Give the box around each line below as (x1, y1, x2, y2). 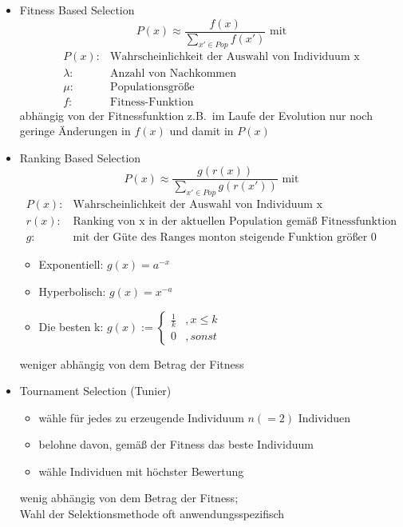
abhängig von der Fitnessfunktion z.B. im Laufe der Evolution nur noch (19, 106, 373, 123)
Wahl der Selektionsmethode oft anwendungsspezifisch (19, 505, 285, 522)
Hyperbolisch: (38, 282, 106, 299)
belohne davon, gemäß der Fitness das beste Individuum (38, 436, 314, 453)
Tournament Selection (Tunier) (19, 382, 172, 399)
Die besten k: (38, 317, 104, 334)
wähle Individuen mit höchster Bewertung (38, 462, 244, 479)
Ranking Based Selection (19, 149, 141, 166)
